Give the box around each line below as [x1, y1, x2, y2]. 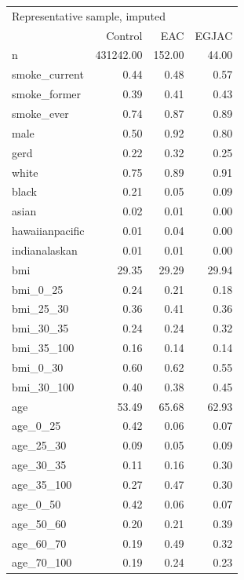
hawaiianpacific [12, 222, 85, 239]
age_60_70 [12, 534, 67, 551]
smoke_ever [12, 105, 69, 121]
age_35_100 [12, 476, 72, 492]
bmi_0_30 [12, 358, 64, 375]
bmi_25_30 [12, 300, 69, 317]
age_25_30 [12, 437, 67, 453]
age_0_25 [12, 417, 61, 434]
